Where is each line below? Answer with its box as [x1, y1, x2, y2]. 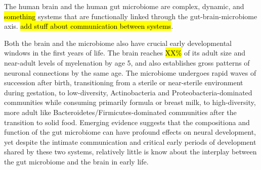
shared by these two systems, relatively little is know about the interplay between [4, 146, 257, 157]
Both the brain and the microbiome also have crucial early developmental [4, 37, 232, 48]
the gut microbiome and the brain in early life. [4, 156, 149, 166]
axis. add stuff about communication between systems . [4, 21, 173, 31]
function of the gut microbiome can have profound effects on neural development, [4, 127, 256, 137]
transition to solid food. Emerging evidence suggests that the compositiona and [4, 117, 250, 127]
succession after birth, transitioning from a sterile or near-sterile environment [4, 77, 243, 88]
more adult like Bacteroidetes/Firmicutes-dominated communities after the [4, 106, 237, 117]
